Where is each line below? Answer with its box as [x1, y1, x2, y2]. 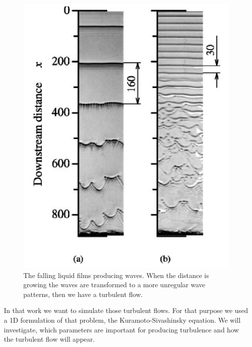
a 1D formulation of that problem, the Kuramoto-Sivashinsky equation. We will [4, 314, 241, 325]
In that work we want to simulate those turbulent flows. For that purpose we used [4, 305, 248, 315]
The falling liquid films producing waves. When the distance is [23, 270, 209, 280]
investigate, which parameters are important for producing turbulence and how [4, 324, 239, 334]
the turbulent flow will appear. [4, 334, 95, 344]
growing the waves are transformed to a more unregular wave [23, 279, 205, 290]
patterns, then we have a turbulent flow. [23, 289, 143, 299]
